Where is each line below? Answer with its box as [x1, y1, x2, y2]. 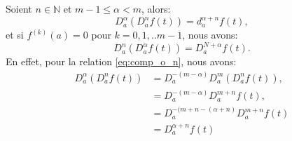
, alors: [141, 1, 171, 15]
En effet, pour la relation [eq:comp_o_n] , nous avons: [6, 54, 237, 69]
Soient [6, 1, 32, 15]
